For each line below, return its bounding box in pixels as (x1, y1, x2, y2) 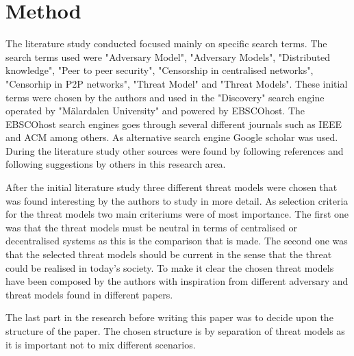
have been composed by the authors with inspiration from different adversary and (5, 274, 349, 288)
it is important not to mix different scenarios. (5, 337, 196, 351)
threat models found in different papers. (5, 287, 173, 301)
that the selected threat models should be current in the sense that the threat (5, 247, 332, 262)
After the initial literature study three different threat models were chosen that (5, 180, 338, 194)
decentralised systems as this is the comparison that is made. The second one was (5, 233, 348, 248)
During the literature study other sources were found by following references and (5, 143, 344, 157)
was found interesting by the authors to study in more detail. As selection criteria (5, 193, 349, 207)
